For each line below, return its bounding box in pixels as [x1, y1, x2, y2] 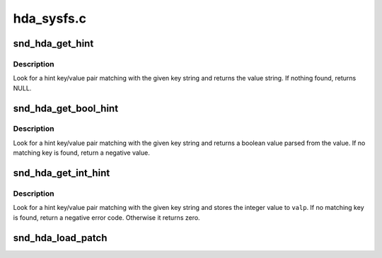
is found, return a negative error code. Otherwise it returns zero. [13, 213, 201, 222]
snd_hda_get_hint [13, 37, 94, 49]
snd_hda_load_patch [13, 232, 108, 244]
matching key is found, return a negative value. [13, 148, 150, 157]
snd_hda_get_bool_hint [13, 102, 119, 115]
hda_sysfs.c [13, 11, 87, 26]
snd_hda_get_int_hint [13, 167, 110, 180]
